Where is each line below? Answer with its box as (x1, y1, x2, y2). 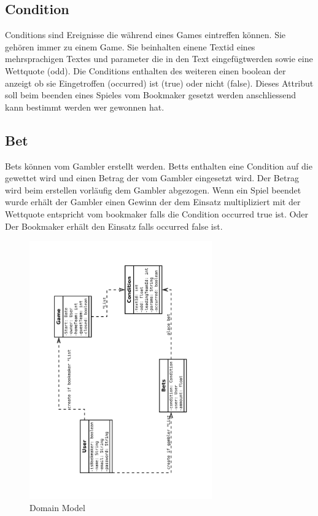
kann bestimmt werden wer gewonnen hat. (5, 100, 165, 113)
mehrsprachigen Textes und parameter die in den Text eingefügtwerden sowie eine (5, 52, 313, 65)
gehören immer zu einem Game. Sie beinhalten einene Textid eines (5, 40, 255, 53)
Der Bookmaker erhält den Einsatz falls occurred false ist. (5, 219, 223, 232)
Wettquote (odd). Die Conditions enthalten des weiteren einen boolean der (5, 64, 286, 77)
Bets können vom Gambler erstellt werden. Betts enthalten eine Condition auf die (5, 159, 312, 172)
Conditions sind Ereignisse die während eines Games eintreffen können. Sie (5, 28, 286, 41)
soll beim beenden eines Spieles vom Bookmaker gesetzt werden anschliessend (5, 88, 297, 101)
